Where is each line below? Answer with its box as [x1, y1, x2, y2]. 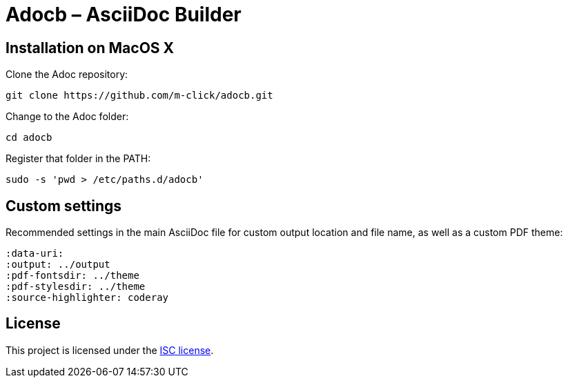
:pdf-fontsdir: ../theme [6, 270, 139, 282]
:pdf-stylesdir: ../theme [6, 281, 146, 293]
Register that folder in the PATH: [6, 153, 151, 165]
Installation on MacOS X [6, 39, 175, 57]
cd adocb [6, 132, 52, 144]
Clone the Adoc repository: [6, 68, 128, 81]
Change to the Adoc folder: [6, 110, 129, 123]
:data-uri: [6, 248, 64, 259]
